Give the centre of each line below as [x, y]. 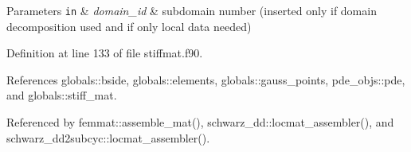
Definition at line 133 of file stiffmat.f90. [105, 53]
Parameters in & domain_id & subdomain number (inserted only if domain [192, 10]
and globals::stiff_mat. [62, 95]
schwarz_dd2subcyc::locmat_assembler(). [108, 137]
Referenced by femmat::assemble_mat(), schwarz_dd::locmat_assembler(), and [200, 122]
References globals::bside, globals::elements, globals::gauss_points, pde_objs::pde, [206, 79]
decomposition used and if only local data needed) [129, 26]
